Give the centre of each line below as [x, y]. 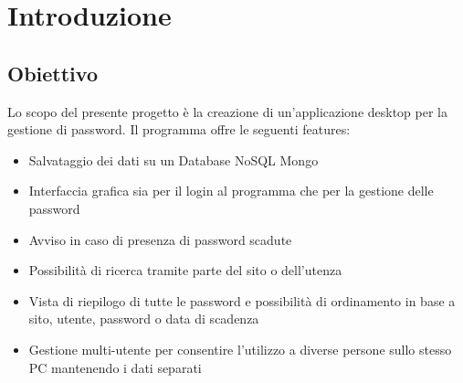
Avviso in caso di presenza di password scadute [160, 239]
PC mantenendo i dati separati [115, 367]
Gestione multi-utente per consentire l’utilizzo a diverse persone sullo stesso [240, 349]
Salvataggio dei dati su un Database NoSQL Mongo [174, 160]
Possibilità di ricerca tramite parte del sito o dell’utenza [185, 270]
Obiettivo [53, 73]
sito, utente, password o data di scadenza [144, 319]
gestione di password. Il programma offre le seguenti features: [179, 129]
